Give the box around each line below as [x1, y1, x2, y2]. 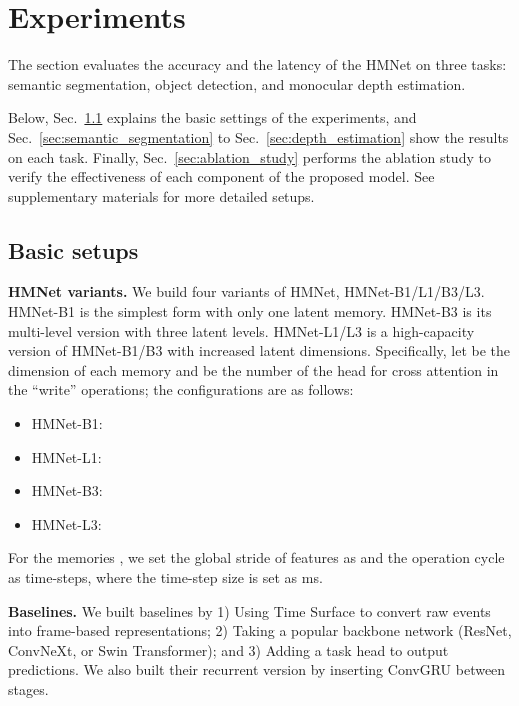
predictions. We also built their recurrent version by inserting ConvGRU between [8, 659, 506, 680]
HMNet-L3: [31, 513, 102, 534]
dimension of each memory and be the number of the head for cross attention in [8, 359, 499, 380]
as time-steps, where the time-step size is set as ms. [8, 567, 323, 588]
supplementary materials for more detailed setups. [8, 185, 315, 206]
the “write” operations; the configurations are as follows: [8, 379, 354, 400]
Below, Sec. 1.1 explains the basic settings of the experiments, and [8, 107, 417, 128]
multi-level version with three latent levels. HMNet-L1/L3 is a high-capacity [8, 320, 475, 341]
